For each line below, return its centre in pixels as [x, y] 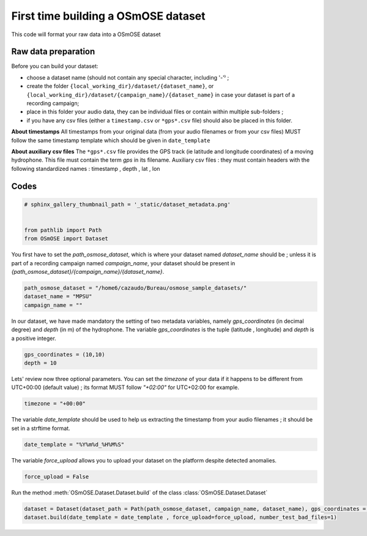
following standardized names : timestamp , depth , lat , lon [86, 168]
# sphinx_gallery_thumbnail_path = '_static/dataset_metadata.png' [128, 204]
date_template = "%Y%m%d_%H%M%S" [74, 444]
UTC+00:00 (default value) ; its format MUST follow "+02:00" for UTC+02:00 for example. [125, 387]
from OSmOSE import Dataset [66, 239]
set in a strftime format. [41, 428]
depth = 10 [40, 363]
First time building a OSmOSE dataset [109, 16]
